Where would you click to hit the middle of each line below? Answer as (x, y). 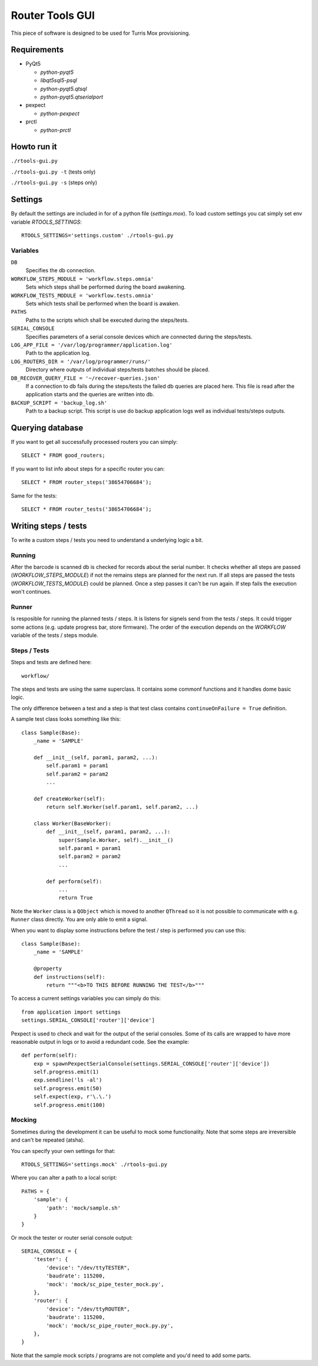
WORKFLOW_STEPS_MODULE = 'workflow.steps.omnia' (82, 279)
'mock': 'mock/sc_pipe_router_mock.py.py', (110, 1326)
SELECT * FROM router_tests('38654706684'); (87, 509)
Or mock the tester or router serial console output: (72, 1237)
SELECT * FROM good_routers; (63, 455)
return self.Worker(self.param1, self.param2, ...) (122, 807)
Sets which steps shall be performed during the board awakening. (106, 287)
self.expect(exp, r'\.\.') (72, 1097)
